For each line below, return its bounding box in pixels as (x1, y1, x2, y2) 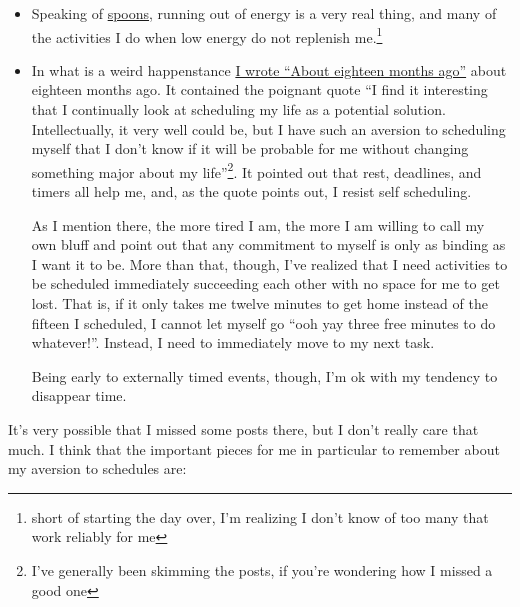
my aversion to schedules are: (8, 458, 187, 479)
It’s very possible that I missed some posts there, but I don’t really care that (8, 419, 479, 439)
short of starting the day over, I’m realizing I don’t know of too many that (31, 506, 489, 527)
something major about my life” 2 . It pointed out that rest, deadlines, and (31, 158, 482, 182)
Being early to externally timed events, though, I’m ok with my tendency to (31, 365, 498, 386)
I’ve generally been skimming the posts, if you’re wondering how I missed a (31, 559, 493, 580)
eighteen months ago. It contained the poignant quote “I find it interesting (31, 79, 488, 100)
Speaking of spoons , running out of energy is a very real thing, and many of (31, 3, 497, 23)
